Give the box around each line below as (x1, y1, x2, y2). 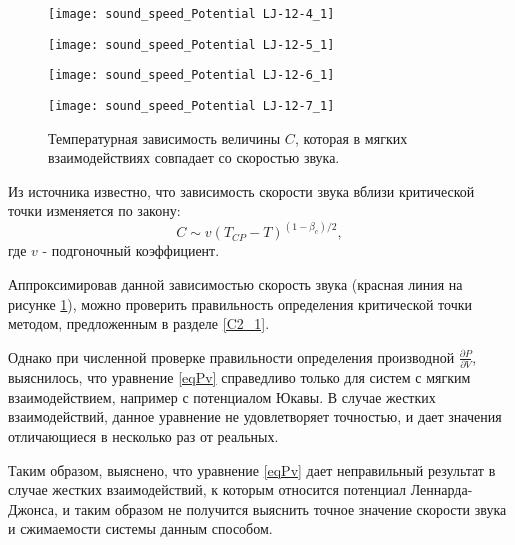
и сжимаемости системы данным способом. (8, 518, 273, 539)
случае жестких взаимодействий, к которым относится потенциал (8, 479, 407, 500)
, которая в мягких (294, 127, 408, 148)
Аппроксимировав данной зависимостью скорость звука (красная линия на (8, 274, 463, 295)
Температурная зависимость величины (48, 127, 281, 148)
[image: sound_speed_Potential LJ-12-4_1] (48, 7, 335, 21)
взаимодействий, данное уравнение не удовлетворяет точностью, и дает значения (8, 406, 502, 427)
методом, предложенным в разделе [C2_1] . (8, 313, 270, 334)
